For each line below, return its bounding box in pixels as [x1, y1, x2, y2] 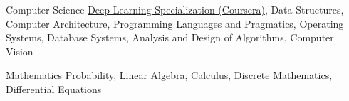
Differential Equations [6, 81, 102, 96]
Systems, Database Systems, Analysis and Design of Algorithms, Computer [6, 30, 334, 45]
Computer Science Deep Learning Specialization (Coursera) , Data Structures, [6, 2, 344, 16]
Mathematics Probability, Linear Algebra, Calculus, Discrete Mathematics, [6, 68, 333, 83]
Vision [6, 43, 33, 58]
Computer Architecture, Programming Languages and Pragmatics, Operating [6, 16, 344, 31]
